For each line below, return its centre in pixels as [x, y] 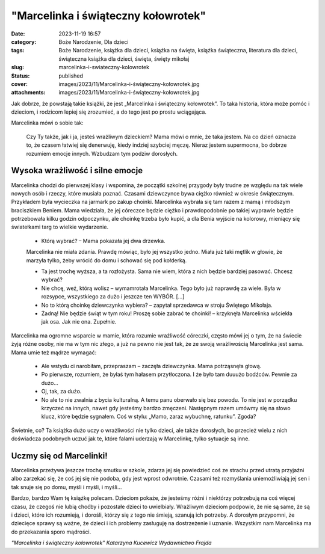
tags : [18, 51]
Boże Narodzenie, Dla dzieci [94, 42]
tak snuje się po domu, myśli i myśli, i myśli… [67, 487]
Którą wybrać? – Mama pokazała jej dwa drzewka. [103, 241]
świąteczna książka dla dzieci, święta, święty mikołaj [124, 59]
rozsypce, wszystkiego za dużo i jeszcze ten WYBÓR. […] [113, 297]
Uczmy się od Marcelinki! [59, 456]
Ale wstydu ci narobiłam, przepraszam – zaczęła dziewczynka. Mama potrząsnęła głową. [151, 366]
